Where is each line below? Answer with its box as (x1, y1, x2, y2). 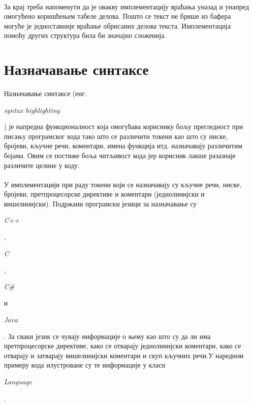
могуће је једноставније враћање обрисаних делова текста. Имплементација (4, 20, 231, 31)
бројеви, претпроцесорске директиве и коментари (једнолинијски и (4, 189, 205, 199)
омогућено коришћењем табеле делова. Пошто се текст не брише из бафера (4, 11, 231, 21)
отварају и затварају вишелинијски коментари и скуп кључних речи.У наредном (4, 350, 244, 360)
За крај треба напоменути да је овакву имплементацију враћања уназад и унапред (4, 1, 249, 11)
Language (4, 376, 32, 386)
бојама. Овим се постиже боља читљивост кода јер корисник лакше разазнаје (4, 150, 236, 160)
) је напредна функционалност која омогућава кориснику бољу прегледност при (4, 121, 243, 132)
